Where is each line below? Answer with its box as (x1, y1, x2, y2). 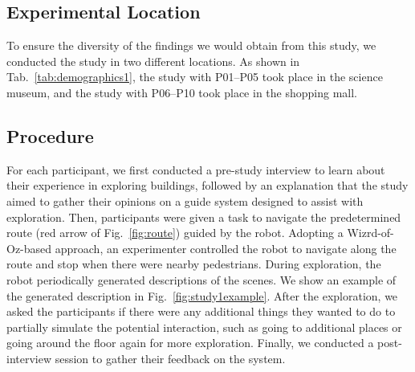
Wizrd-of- (347, 224, 394, 241)
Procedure (6, 123, 94, 148)
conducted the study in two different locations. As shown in (6, 52, 300, 69)
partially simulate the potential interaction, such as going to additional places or (6, 318, 402, 335)
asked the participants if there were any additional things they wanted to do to (6, 303, 396, 320)
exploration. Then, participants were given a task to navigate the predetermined (6, 208, 401, 225)
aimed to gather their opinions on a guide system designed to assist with (6, 192, 364, 209)
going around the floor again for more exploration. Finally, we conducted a (6, 334, 374, 351)
